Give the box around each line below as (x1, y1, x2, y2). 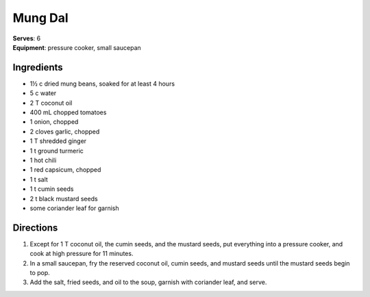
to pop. (29, 269, 51, 276)
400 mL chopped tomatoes (29, 108, 107, 116)
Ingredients (12, 62, 63, 73)
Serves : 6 (12, 34, 41, 42)
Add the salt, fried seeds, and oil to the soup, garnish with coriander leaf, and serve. (29, 278, 267, 287)
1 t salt (29, 175, 48, 183)
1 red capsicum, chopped (29, 166, 101, 174)
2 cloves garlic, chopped (29, 127, 100, 135)
